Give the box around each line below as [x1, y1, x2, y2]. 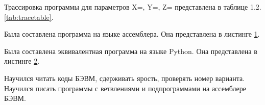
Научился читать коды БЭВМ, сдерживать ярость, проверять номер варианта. [4, 72, 245, 83]
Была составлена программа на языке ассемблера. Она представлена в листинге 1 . [4, 29, 260, 39]
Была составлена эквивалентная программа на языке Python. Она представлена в [4, 45, 257, 56]
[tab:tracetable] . [4, 11, 54, 22]
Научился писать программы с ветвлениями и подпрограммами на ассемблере [4, 83, 246, 93]
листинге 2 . [4, 56, 40, 66]
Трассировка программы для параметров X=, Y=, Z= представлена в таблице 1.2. [4, 2, 261, 12]
